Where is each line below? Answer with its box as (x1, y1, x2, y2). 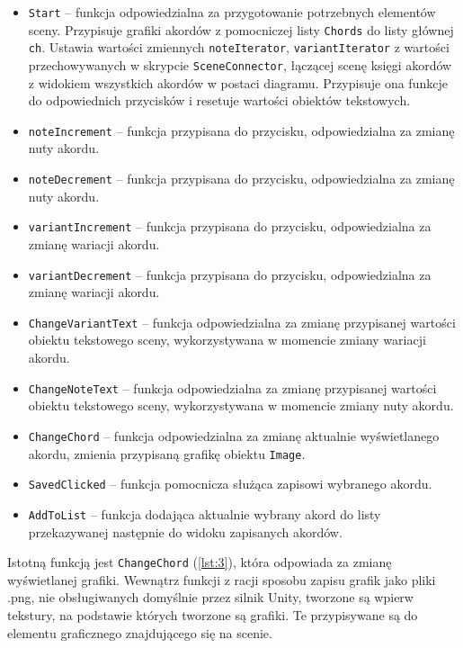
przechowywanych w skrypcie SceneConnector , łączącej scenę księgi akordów (28, 55, 452, 74)
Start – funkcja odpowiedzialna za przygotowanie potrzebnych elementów (28, 3, 436, 21)
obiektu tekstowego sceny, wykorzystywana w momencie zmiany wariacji (28, 330, 426, 349)
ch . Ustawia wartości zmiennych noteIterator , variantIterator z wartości (28, 38, 450, 57)
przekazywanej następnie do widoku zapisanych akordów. (28, 522, 343, 541)
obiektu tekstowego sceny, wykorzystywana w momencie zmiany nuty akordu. (28, 396, 454, 415)
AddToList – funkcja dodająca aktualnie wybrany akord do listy (28, 504, 381, 523)
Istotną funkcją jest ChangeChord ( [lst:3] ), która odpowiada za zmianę (7, 553, 392, 571)
